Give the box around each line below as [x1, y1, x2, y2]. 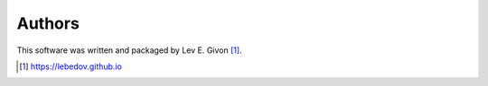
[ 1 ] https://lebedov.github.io [19, 61, 122, 72]
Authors [16, 13, 80, 33]
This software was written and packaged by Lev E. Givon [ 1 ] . [16, 45, 243, 56]
